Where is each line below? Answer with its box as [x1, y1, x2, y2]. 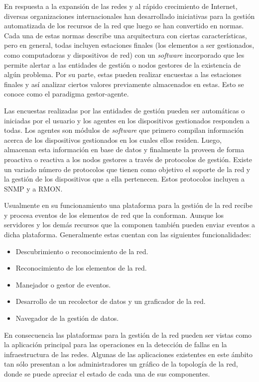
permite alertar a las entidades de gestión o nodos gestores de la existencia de [4, 59, 241, 70]
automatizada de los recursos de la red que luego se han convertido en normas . [4, 20, 244, 31]
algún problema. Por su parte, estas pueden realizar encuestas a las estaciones [4, 69, 242, 80]
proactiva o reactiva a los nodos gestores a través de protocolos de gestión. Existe [4, 154, 252, 164]
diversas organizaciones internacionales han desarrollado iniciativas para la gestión [4, 10, 255, 21]
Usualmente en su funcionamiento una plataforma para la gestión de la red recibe [4, 200, 253, 210]
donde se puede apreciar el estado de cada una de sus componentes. [4, 369, 210, 379]
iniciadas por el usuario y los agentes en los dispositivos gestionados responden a [4, 115, 250, 125]
